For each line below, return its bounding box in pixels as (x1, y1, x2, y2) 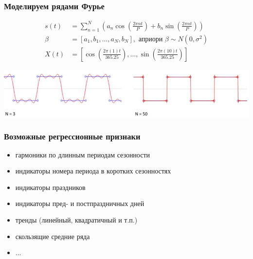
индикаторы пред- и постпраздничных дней (15, 198, 145, 208)
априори (138, 35, 163, 43)
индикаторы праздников (15, 182, 86, 192)
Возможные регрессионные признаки (4, 130, 141, 142)
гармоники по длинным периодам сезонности (15, 149, 150, 159)
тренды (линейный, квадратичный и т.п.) (15, 215, 138, 225)
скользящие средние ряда (15, 231, 90, 241)
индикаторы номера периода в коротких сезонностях (15, 166, 171, 176)
